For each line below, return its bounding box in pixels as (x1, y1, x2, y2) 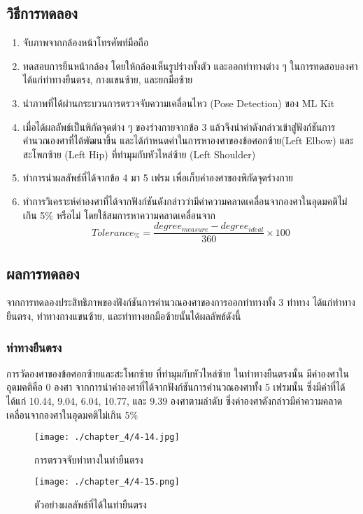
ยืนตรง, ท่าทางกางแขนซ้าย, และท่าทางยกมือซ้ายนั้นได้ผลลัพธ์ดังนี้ (6, 309, 241, 323)
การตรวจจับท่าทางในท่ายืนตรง (34, 452, 143, 466)
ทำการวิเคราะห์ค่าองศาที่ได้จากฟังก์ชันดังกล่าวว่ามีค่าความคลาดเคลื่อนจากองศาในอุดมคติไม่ (22, 193, 348, 208)
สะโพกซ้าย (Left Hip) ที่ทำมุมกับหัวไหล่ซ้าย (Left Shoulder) (22, 146, 256, 161)
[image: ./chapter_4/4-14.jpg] (34, 432, 180, 443)
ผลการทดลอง (6, 262, 80, 284)
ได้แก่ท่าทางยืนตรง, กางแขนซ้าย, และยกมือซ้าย (22, 72, 193, 87)
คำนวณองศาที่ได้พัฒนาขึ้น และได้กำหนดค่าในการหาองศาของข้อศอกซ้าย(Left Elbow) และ (22, 133, 354, 148)
